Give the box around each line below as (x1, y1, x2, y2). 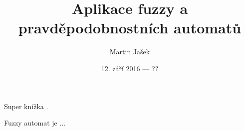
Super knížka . (4, 101, 48, 111)
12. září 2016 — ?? (101, 63, 159, 73)
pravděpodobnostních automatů (18, 17, 242, 38)
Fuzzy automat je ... (4, 118, 66, 128)
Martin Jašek (109, 46, 150, 57)
